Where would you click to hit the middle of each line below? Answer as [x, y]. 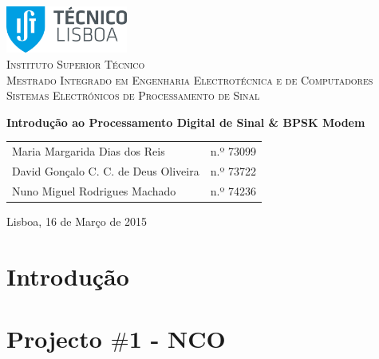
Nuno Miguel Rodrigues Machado [94, 190]
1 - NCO [177, 339]
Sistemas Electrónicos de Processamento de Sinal [133, 95]
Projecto [54, 339]
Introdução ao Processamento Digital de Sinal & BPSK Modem [186, 122]
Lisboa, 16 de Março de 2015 [77, 221]
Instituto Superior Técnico [76, 64]
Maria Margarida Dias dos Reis [89, 151]
